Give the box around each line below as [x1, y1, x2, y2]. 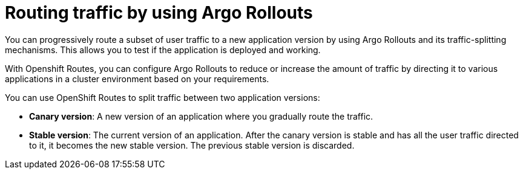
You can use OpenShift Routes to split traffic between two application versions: [5, 92, 320, 103]
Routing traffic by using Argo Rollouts [5, 2, 313, 23]
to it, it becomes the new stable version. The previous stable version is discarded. [29, 140, 355, 150]
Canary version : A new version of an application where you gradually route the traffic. [29, 111, 373, 121]
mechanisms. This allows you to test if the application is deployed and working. [5, 44, 321, 55]
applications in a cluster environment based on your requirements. [5, 73, 269, 84]
